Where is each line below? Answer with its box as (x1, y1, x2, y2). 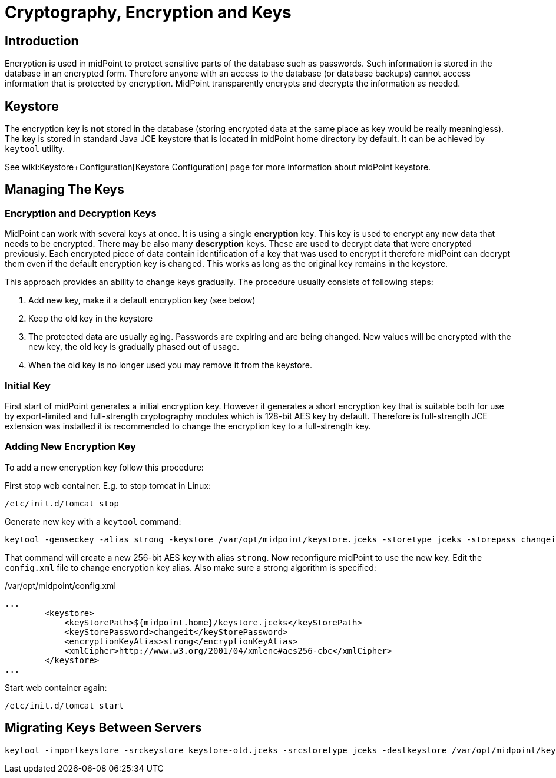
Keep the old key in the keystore (28, 313, 153, 324)
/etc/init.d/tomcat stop (5, 498, 119, 508)
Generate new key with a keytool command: (5, 516, 181, 527)
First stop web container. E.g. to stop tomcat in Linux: (5, 480, 211, 491)
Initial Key (5, 379, 51, 392)
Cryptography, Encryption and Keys (5, 2, 292, 22)
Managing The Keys (5, 182, 124, 197)
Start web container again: (5, 682, 107, 693)
